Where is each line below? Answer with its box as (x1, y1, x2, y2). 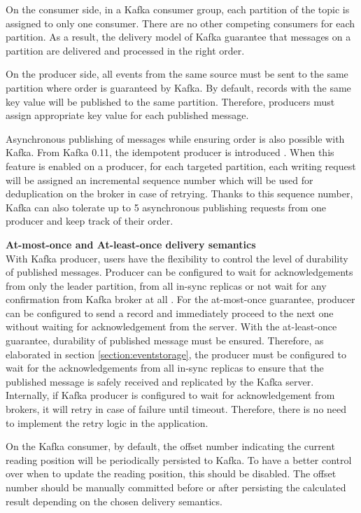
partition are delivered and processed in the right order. (6, 43, 245, 57)
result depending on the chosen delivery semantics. (6, 493, 222, 508)
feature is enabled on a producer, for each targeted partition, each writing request (6, 158, 356, 173)
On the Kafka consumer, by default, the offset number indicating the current (6, 439, 335, 454)
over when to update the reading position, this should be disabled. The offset (6, 466, 337, 481)
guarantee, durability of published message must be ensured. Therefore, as (6, 333, 324, 348)
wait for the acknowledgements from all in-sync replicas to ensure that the (6, 360, 324, 375)
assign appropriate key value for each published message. (6, 108, 249, 122)
